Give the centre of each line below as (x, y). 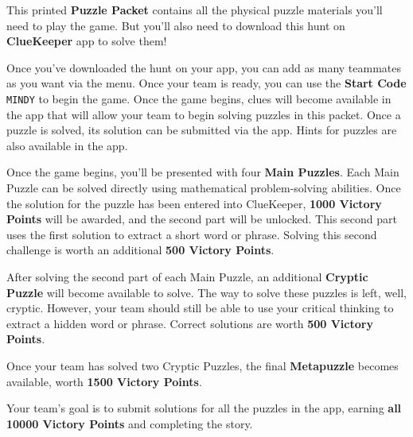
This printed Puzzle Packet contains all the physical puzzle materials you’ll (195, 10)
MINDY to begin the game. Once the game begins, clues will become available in (199, 98)
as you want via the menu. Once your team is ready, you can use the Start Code (206, 83)
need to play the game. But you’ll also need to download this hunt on (176, 25)
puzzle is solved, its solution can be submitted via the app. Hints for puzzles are (202, 130)
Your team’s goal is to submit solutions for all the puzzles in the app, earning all (204, 408)
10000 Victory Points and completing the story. (130, 423)
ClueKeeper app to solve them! (87, 41)
